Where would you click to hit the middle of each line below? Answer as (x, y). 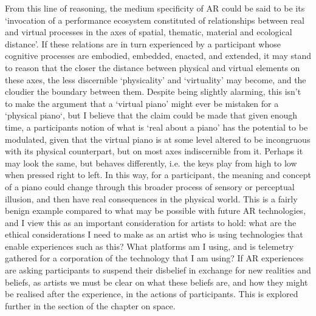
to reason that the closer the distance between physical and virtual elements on (153, 67)
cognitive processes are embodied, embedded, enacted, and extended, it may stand (158, 56)
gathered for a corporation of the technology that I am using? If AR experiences (154, 258)
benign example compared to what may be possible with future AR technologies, (155, 211)
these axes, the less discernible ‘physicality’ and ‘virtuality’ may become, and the (156, 79)
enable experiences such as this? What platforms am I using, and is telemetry (149, 246)
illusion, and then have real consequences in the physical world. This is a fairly (151, 198)
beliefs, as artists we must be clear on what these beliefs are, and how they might (156, 282)
